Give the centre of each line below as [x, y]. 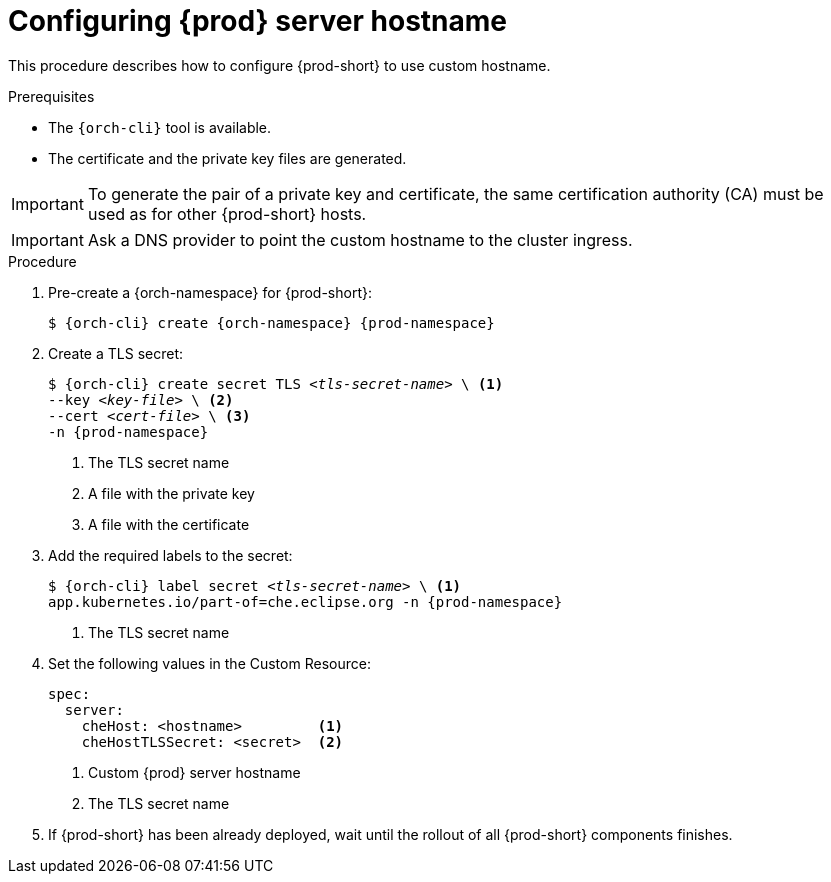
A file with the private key [171, 493]
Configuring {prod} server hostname [258, 21]
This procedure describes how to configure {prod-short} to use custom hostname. [279, 65]
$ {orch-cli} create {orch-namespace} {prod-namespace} [271, 322]
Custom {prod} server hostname [194, 772]
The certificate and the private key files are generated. [227, 158]
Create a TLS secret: [116, 353]
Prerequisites [51, 96]
